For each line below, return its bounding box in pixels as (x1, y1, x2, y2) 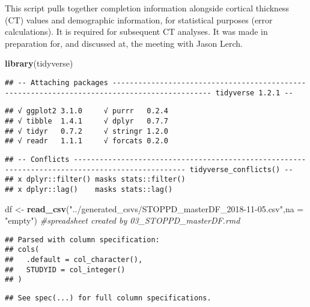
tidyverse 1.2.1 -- (215, 88, 293, 97)
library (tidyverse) (5, 57, 73, 70)
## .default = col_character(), (5, 255, 143, 264)
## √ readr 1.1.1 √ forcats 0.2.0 (5, 137, 169, 146)
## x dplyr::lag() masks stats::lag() (5, 185, 173, 194)
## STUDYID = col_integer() (5, 265, 126, 274)
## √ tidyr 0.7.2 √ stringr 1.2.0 (5, 127, 169, 136)
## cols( (5, 245, 40, 254)
